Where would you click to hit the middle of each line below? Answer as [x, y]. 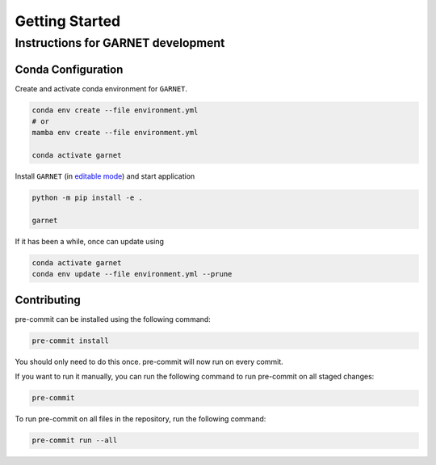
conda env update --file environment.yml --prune [132, 274]
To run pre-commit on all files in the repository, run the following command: [140, 419]
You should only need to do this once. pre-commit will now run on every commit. [149, 361]
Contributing [48, 300]
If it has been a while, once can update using [90, 241]
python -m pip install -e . [87, 198]
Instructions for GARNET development [120, 43]
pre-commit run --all [75, 440]
